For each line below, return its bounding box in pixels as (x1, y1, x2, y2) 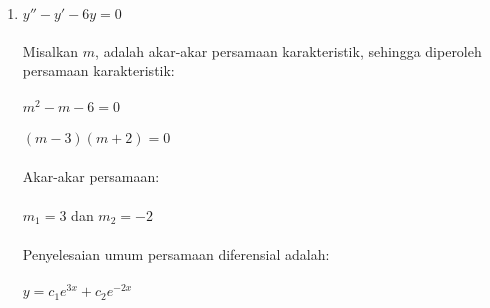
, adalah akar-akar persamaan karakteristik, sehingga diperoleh (95, 40, 482, 61)
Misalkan (22, 40, 79, 61)
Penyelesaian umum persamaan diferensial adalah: (22, 244, 330, 265)
